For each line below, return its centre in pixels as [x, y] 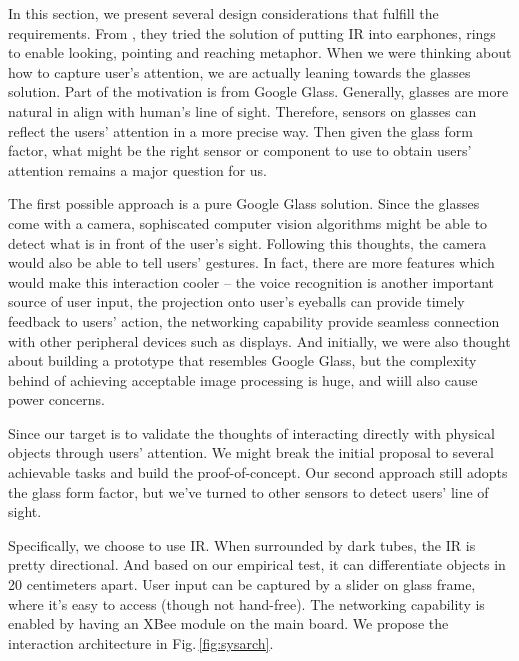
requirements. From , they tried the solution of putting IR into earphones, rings [252, 32]
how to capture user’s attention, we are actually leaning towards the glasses [239, 71]
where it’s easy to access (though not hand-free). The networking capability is [246, 603]
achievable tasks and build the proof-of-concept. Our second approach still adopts [258, 472]
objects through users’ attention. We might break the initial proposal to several [251, 452]
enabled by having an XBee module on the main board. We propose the [228, 623]
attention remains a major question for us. [137, 169]
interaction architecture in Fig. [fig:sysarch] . [141, 642]
